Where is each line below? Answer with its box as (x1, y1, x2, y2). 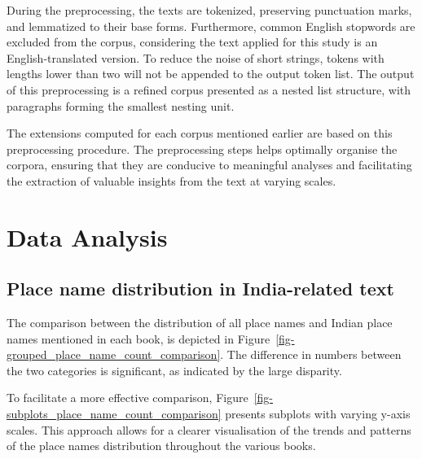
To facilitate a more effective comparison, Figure (7, 389, 248, 406)
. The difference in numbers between (220, 346, 402, 363)
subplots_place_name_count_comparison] (7, 405, 222, 422)
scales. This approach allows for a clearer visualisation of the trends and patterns (7, 421, 411, 438)
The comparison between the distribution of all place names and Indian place (7, 314, 393, 331)
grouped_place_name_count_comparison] (7, 346, 221, 363)
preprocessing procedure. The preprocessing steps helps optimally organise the (7, 140, 398, 157)
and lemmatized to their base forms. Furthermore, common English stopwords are (7, 17, 415, 34)
